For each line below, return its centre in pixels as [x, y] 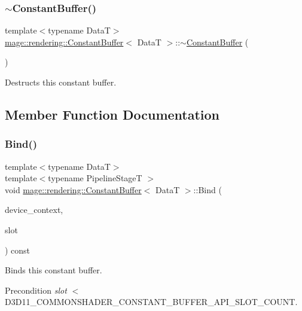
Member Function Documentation [112, 114]
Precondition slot [36, 290]
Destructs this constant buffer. [61, 82]
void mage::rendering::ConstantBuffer [73, 189]
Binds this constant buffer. [54, 270]
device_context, [34, 210]
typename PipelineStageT [95, 178]
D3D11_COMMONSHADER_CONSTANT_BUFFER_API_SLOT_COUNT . [151, 302]
